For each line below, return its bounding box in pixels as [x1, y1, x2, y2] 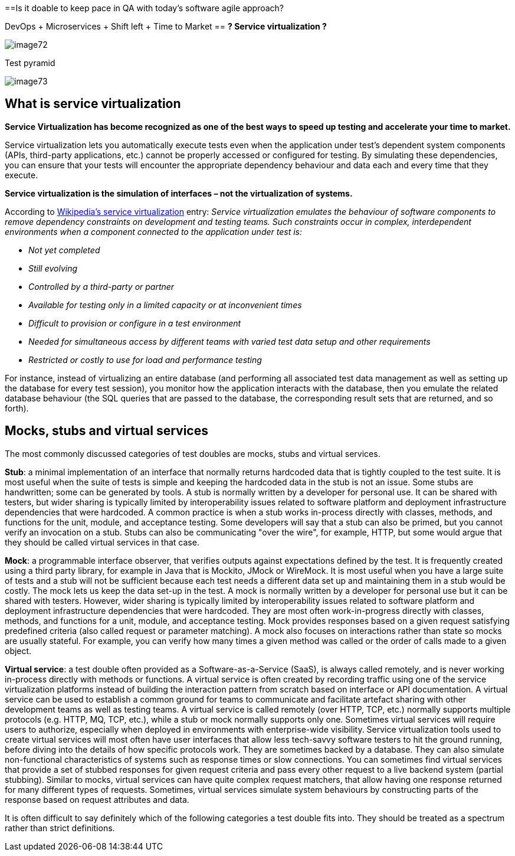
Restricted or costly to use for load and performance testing [28, 354, 262, 365]
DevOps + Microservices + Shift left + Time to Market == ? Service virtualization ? [5, 21, 327, 31]
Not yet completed [28, 244, 100, 255]
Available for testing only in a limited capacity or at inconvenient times [28, 299, 302, 310]
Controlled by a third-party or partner [28, 281, 175, 292]
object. [5, 645, 32, 656]
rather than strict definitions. [5, 822, 115, 833]
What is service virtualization [5, 96, 181, 112]
